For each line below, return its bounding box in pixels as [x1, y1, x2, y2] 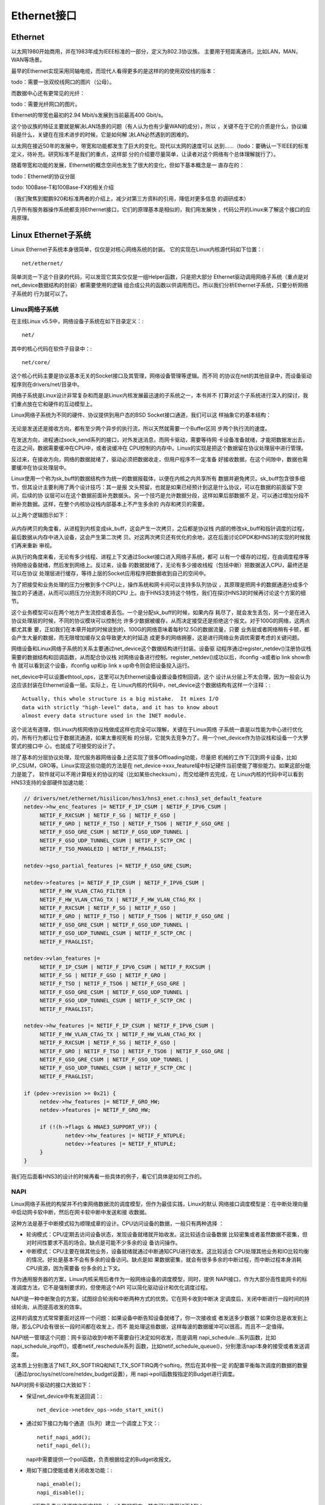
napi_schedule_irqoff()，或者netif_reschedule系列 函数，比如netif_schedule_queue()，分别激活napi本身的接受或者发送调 [11, 1342, 310, 1350]
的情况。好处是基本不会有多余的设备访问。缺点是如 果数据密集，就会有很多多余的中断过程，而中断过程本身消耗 [26, 1256, 302, 1264]
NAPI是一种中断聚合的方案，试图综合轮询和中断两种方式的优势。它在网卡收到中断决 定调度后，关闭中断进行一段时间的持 [11, 1295, 310, 1302]
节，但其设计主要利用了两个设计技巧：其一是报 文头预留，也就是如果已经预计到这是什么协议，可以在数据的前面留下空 [11, 483, 303, 491]
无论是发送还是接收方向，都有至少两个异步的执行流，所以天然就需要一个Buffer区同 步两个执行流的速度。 [11, 425, 271, 432]
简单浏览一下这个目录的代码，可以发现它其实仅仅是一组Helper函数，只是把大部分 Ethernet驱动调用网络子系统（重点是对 [11, 273, 309, 280]
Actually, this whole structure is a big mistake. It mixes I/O [22, 695, 219, 703]
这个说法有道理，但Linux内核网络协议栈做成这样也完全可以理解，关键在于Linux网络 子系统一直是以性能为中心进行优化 [11, 725, 303, 733]
